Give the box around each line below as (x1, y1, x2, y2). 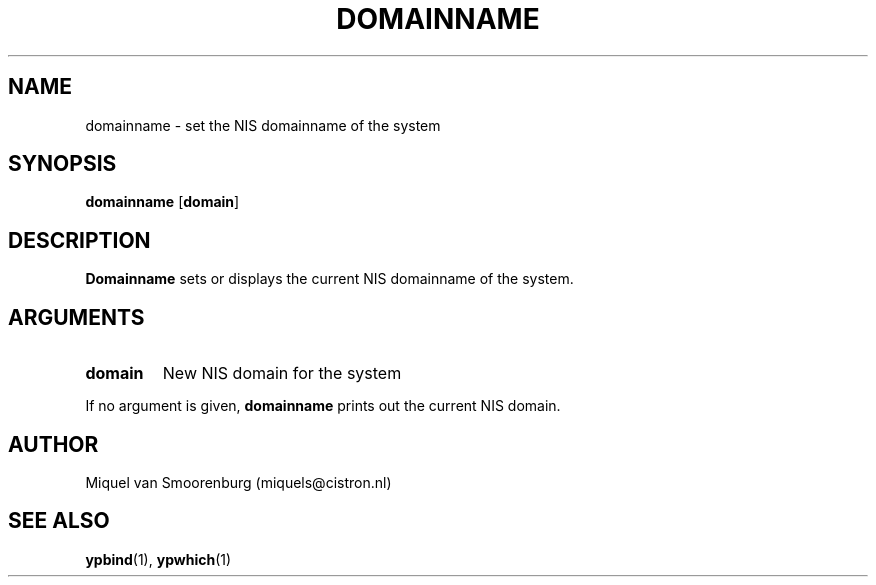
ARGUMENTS (8, 304, 145, 330)
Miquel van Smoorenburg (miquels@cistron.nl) (85, 473, 392, 491)
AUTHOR (8, 431, 99, 457)
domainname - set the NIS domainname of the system (85, 116, 441, 134)
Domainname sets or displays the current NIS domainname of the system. (85, 270, 574, 288)
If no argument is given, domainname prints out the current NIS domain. (85, 397, 561, 415)
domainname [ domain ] (85, 193, 240, 211)
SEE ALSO (8, 508, 110, 534)
